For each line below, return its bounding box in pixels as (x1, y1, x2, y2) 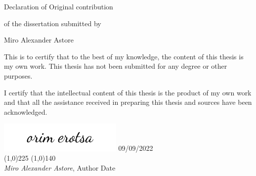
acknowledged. (4, 106, 47, 117)
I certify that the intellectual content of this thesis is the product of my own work (4, 87, 252, 97)
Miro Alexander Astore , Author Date (4, 162, 116, 173)
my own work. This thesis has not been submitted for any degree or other (4, 61, 227, 71)
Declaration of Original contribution (4, 1, 113, 11)
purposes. (4, 70, 33, 81)
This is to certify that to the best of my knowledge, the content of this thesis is (4, 51, 244, 61)
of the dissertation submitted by (4, 18, 101, 28)
